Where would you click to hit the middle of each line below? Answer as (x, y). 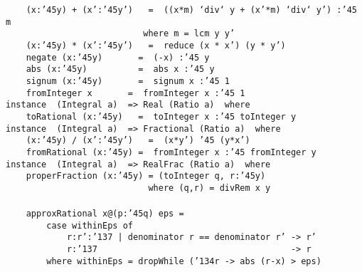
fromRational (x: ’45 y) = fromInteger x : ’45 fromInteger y (171, 152)
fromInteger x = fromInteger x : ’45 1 (135, 93)
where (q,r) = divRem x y (209, 188)
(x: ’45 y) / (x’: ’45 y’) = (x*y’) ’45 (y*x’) (138, 141)
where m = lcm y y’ (189, 34)
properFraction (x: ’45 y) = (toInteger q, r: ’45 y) (146, 176)
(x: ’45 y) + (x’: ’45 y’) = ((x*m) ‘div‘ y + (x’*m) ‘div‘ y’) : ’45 (192, 10)
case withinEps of (90, 225)
